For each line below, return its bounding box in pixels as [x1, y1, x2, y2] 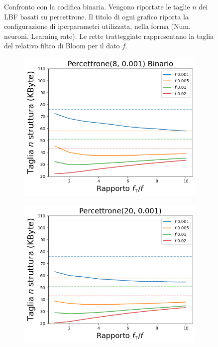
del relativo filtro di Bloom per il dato [4, 40, 120, 51]
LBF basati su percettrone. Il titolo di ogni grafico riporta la [4, 11, 189, 21]
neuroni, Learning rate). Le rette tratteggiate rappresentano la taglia [4, 30, 214, 41]
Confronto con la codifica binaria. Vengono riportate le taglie [4, 1, 190, 11]
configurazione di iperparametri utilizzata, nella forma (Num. [4, 21, 191, 31]
